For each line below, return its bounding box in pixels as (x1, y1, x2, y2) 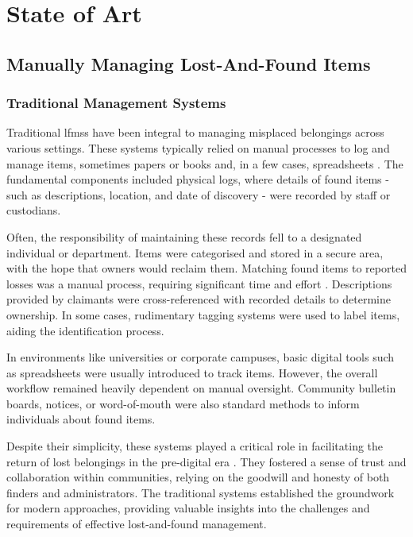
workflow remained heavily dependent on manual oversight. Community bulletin (6, 380, 396, 396)
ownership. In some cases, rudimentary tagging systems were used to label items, (6, 306, 400, 323)
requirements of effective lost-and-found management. (6, 516, 267, 532)
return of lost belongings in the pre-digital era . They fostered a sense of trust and (6, 453, 407, 469)
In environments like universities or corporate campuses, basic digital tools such (6, 349, 395, 365)
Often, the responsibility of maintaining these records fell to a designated (6, 228, 362, 245)
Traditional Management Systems (6, 93, 226, 113)
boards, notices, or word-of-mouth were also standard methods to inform (6, 395, 360, 411)
